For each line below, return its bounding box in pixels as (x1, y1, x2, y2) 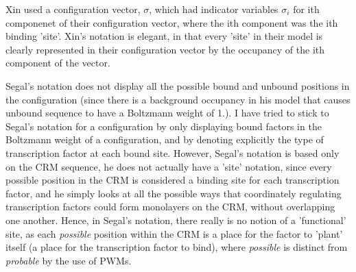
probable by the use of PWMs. (5, 253, 132, 267)
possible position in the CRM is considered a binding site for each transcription (5, 173, 340, 187)
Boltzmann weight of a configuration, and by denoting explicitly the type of (5, 132, 324, 147)
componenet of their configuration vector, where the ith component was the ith (5, 15, 338, 29)
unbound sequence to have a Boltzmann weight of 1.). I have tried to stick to (5, 106, 329, 120)
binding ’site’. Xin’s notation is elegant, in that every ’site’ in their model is (5, 29, 323, 43)
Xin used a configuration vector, (5, 2, 141, 16)
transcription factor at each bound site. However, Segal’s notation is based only (5, 145, 340, 160)
